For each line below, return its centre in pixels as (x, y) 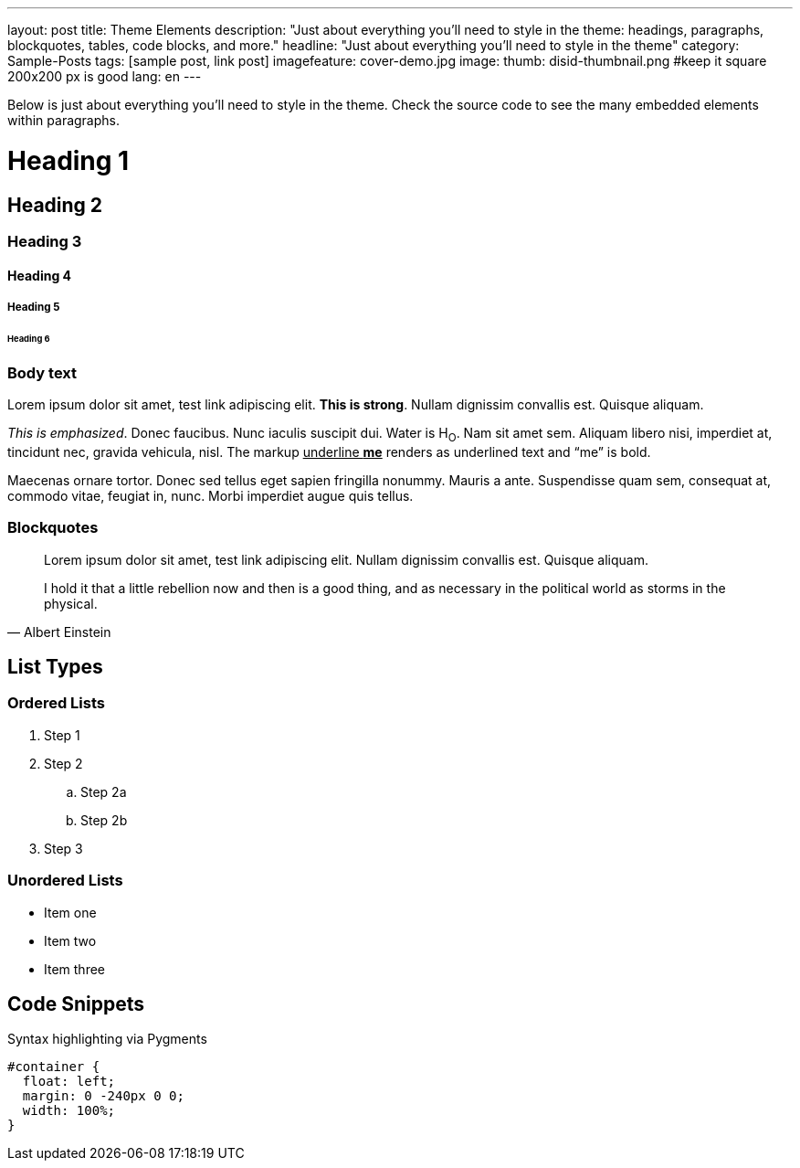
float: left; (69, 1082)
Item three (74, 969)
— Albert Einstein (59, 632)
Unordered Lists (65, 881)
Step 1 (62, 735)
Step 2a (104, 791)
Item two (70, 940)
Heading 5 (34, 307)
